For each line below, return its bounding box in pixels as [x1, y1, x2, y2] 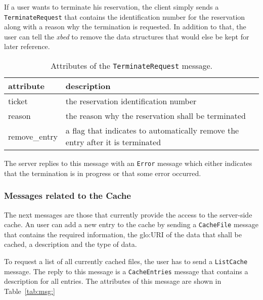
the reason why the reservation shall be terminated [65, 110, 246, 122]
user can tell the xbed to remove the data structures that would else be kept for [4, 31, 249, 41]
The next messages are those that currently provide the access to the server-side [4, 209, 252, 220]
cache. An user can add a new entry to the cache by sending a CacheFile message [4, 219, 259, 230]
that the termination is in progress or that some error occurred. [4, 167, 201, 178]
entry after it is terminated [65, 136, 161, 148]
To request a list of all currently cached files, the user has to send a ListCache [4, 255, 248, 266]
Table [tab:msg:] [4, 285, 55, 296]
